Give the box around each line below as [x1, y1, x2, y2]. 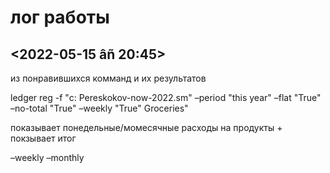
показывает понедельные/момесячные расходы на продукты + [10, 122, 283, 133]
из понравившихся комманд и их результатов [10, 72, 207, 84]
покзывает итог [10, 132, 77, 144]
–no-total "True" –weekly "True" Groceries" [10, 102, 189, 114]
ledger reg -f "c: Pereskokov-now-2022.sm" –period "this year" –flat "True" [10, 92, 322, 103]
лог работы [10, 6, 110, 29]
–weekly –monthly [10, 152, 85, 163]
